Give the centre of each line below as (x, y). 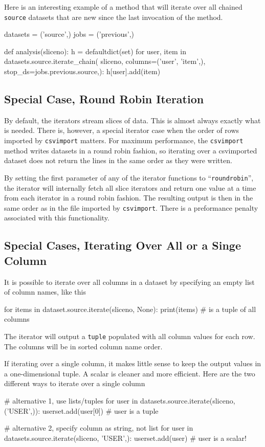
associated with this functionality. (57, 218)
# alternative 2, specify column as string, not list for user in (99, 428)
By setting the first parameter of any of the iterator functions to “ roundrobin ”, (129, 177)
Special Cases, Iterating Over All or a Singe (123, 245)
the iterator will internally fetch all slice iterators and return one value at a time (130, 187)
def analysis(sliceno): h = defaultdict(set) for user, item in (95, 51)
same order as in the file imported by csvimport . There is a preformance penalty (131, 207)
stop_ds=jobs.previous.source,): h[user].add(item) (82, 71)
